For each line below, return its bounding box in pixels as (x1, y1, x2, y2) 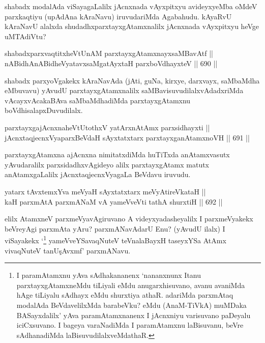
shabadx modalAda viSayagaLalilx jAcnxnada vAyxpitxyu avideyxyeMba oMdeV (5, 1, 257, 11)
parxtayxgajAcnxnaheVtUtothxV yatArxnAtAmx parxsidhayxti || (5, 122, 210, 132)
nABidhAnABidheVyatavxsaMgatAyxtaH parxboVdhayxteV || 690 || (5, 58, 218, 68)
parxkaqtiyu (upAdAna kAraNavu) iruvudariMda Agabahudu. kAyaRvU (5, 11, 232, 21)
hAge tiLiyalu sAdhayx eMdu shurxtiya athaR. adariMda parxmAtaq (16, 290, 233, 300)
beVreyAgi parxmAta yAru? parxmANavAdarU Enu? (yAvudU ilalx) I (5, 223, 225, 234)
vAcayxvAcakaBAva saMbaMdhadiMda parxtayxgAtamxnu (5, 95, 191, 105)
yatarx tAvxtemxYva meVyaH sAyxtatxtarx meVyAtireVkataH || (5, 186, 206, 196)
